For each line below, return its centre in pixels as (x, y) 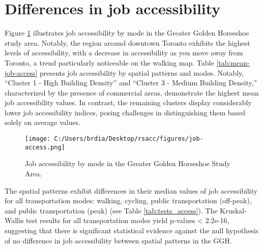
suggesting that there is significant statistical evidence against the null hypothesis (132, 230)
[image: (38, 139)
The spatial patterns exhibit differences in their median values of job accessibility (131, 190)
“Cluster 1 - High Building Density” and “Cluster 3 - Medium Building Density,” (131, 83)
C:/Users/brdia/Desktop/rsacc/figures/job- (129, 139)
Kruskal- (233, 210)
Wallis (14, 220)
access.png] (45, 147)
